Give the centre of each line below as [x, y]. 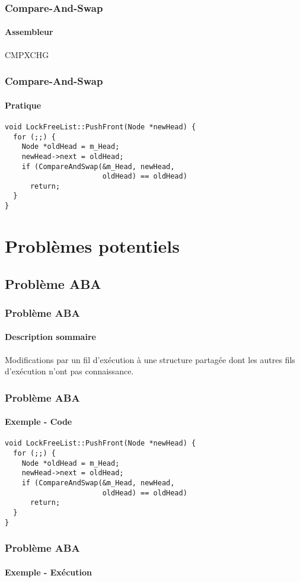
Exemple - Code [39, 422]
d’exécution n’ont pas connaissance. [69, 371]
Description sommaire [50, 337]
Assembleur [29, 32]
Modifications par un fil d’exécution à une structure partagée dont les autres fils [150, 359]
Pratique [23, 105]
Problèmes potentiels [92, 245]
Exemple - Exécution [49, 572]
